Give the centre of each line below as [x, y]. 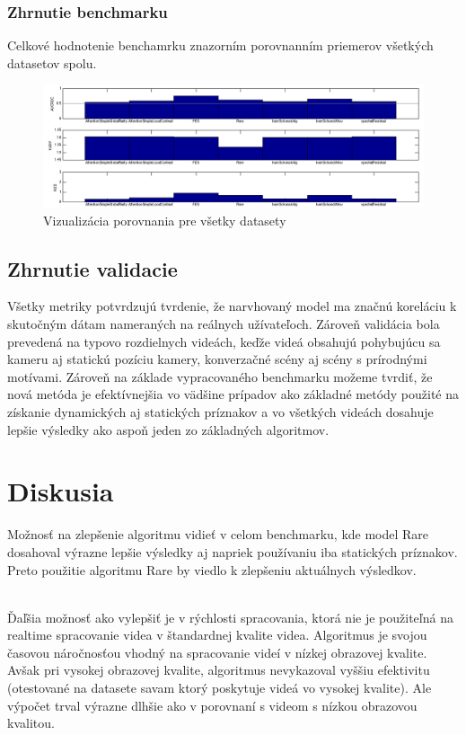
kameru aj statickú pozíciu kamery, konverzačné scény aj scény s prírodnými [217, 359]
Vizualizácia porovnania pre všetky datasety [165, 220]
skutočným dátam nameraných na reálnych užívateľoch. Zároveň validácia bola [224, 324]
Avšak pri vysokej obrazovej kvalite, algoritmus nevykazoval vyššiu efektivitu [219, 670]
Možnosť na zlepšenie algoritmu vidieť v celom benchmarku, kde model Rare [218, 534]
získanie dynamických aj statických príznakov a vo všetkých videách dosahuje [220, 412]
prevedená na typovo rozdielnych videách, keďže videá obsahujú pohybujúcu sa [224, 341]
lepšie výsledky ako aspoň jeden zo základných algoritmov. [168, 429]
